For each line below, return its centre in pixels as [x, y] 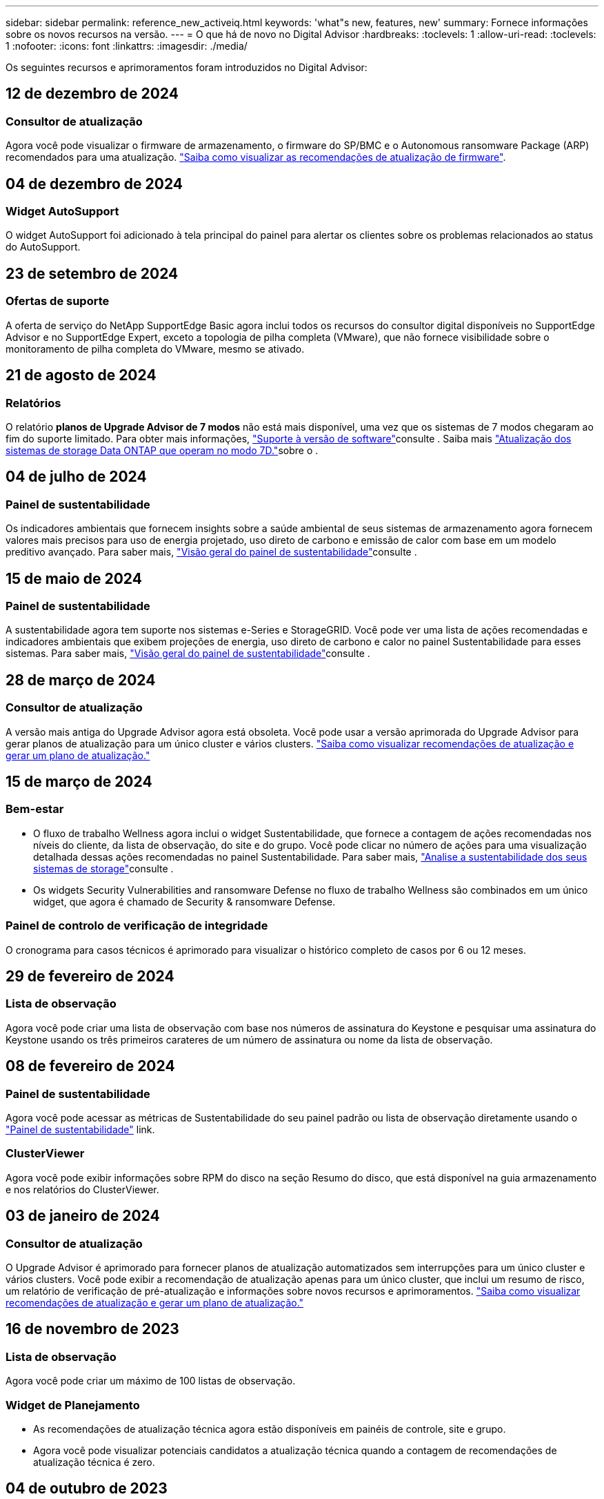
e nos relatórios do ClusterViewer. [82, 1189]
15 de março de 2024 [79, 781]
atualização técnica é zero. [94, 1462]
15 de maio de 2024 [74, 578]
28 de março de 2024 [81, 680]
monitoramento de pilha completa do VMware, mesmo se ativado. [155, 349]
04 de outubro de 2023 [87, 1489]
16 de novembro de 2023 [92, 1329]
